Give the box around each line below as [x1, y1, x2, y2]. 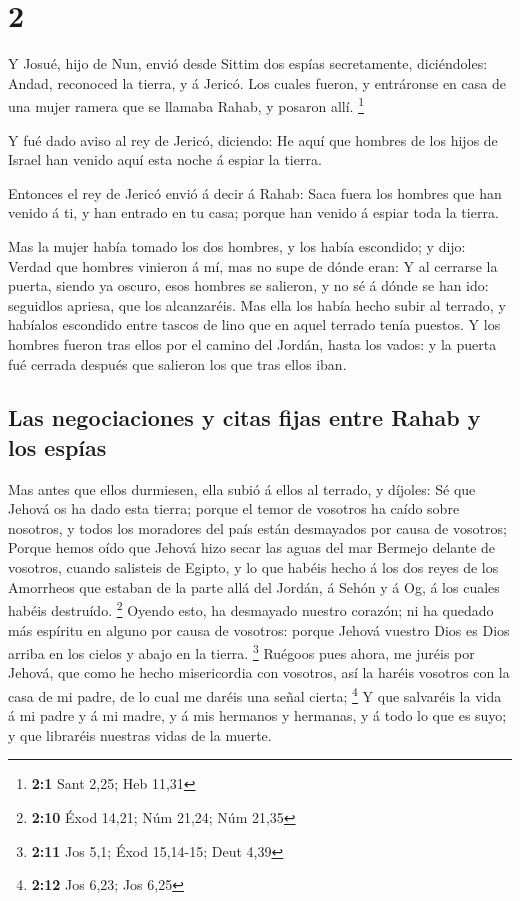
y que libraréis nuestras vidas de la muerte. [8, 724, 272, 745]
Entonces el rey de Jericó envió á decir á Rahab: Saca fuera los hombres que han [8, 182, 502, 203]
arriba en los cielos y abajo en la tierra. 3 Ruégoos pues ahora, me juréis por [8, 640, 475, 663]
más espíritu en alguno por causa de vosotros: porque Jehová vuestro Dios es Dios [8, 619, 510, 640]
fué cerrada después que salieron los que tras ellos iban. [8, 353, 347, 374]
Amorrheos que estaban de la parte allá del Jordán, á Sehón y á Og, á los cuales [8, 576, 500, 597]
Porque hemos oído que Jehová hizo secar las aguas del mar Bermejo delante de [8, 537, 496, 558]
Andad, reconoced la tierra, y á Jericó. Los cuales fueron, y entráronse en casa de [8, 72, 506, 93]
